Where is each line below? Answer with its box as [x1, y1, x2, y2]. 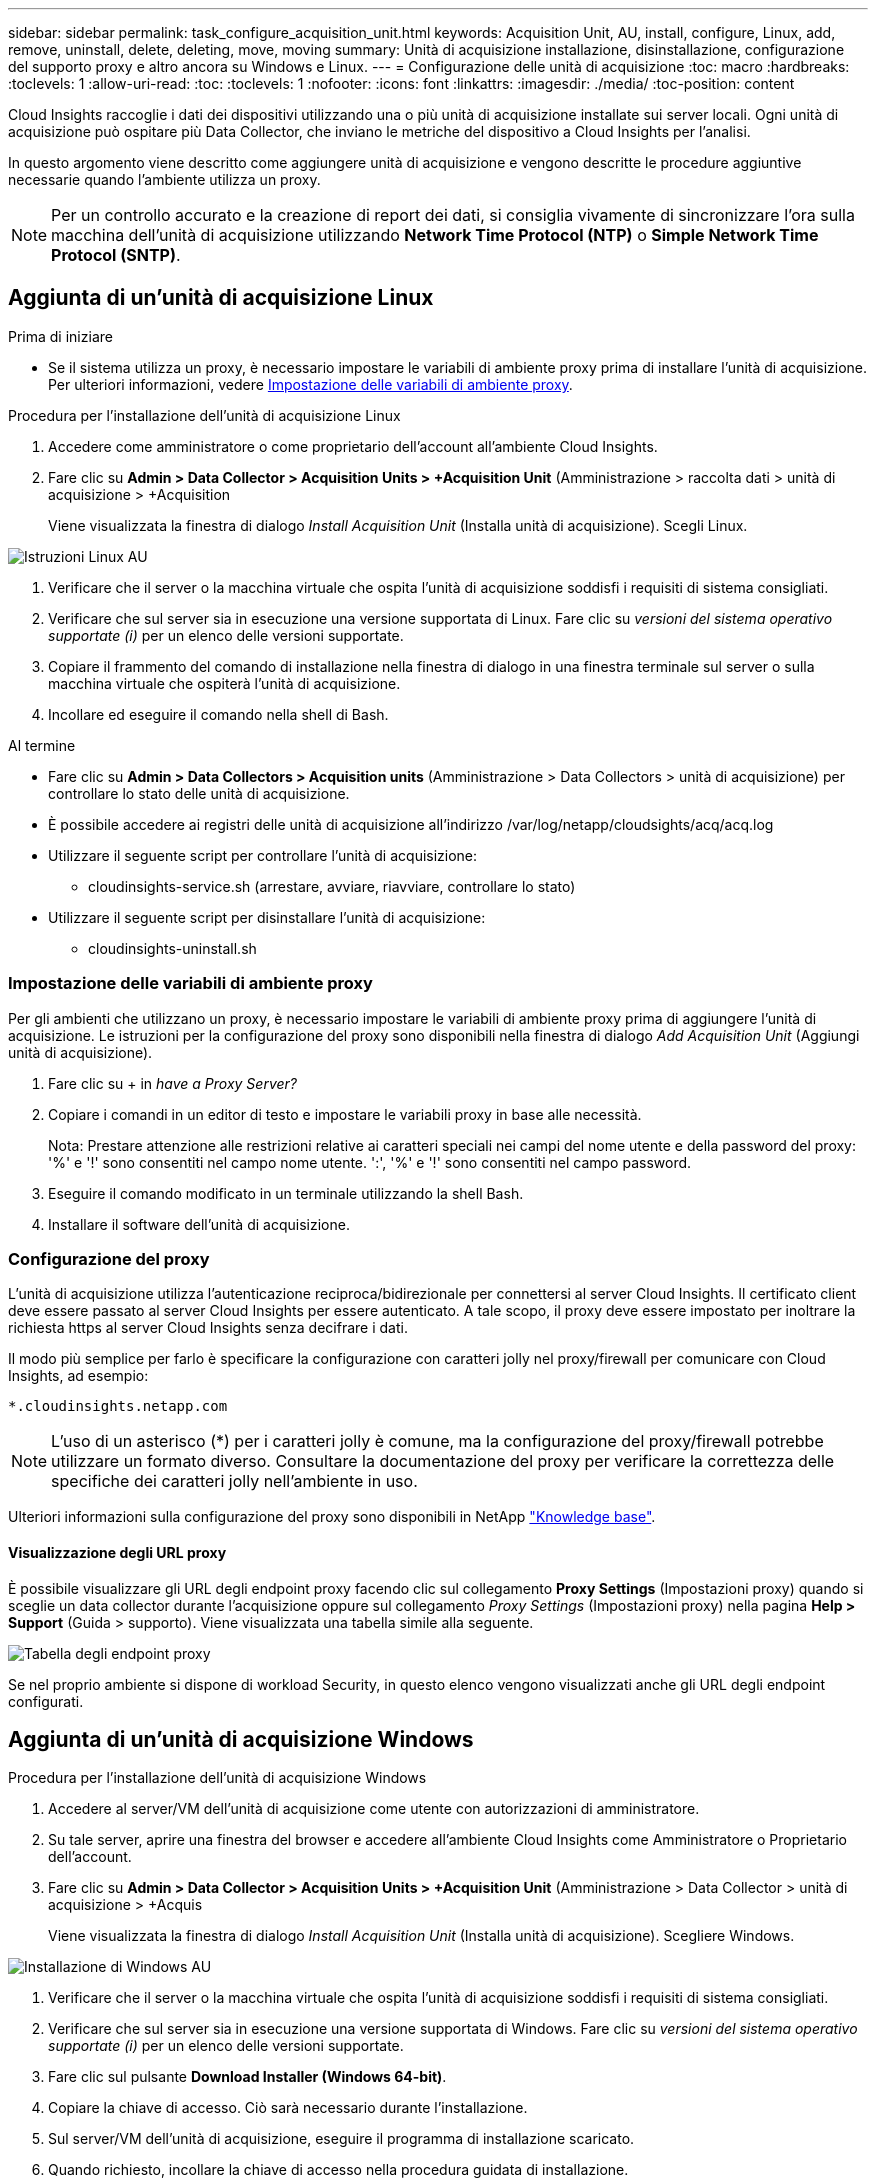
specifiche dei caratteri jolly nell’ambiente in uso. [51, 1471, 418, 1492]
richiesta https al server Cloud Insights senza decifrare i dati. [8, 1319, 408, 1337]
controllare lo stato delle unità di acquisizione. [48, 784, 350, 802]
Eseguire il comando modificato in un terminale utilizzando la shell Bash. [48, 1184, 524, 1202]
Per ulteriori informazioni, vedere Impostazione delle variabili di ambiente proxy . [48, 375, 573, 393]
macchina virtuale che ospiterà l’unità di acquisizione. [48, 674, 401, 692]
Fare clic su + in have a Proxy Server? [48, 1074, 297, 1092]
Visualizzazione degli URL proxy [8, 1543, 227, 1561]
